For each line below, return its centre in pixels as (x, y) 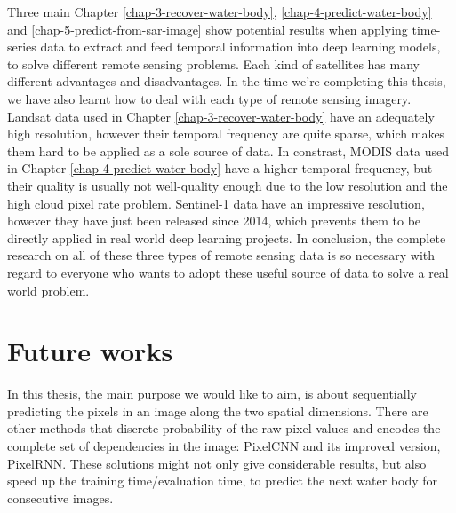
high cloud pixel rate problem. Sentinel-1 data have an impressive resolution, (216, 203)
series (22, 47)
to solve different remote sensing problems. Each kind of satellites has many (213, 63)
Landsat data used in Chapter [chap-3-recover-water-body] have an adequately (221, 116)
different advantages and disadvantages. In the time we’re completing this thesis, (227, 81)
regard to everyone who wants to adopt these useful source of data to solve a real (228, 272)
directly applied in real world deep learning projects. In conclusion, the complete (227, 237)
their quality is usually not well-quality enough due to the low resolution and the (228, 185)
